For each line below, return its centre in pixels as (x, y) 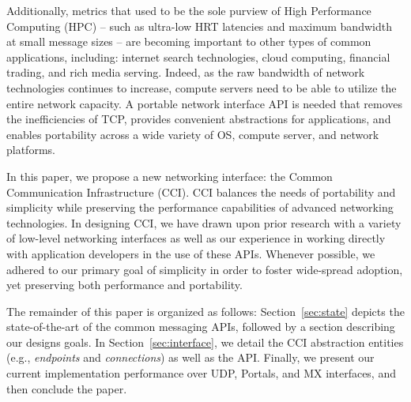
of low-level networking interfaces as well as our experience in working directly (196, 238)
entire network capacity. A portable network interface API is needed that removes (205, 103)
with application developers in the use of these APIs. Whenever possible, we (191, 253)
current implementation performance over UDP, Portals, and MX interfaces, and (201, 373)
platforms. (31, 150)
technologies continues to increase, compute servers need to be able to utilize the (202, 87)
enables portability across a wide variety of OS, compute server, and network (193, 134)
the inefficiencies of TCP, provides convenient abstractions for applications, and (199, 119)
